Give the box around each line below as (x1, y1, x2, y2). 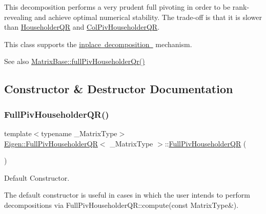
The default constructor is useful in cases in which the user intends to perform (4, 189, 250, 200)
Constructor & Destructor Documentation (4, 81, 233, 97)
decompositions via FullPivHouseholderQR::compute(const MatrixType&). (4, 199, 239, 210)
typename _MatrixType (41, 127, 117, 138)
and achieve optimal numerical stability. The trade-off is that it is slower (34, 11, 262, 22)
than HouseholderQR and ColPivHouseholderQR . (4, 22, 160, 32)
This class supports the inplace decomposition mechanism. (4, 38, 192, 49)
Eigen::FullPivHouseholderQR (4, 138, 98, 148)
